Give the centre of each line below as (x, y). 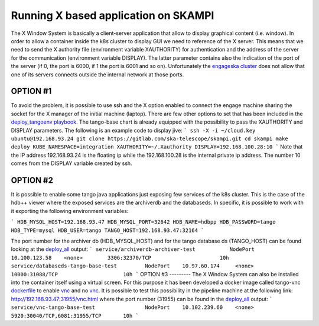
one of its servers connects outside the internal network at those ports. (97, 75)
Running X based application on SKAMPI (113, 15)
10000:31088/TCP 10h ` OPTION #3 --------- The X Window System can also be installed (155, 274)
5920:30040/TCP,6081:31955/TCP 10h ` (75, 316)
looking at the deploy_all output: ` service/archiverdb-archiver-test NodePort (133, 249)
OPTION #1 (31, 91)
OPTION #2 (32, 180)
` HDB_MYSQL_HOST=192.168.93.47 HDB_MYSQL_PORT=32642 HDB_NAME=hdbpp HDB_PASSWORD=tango (143, 222)
